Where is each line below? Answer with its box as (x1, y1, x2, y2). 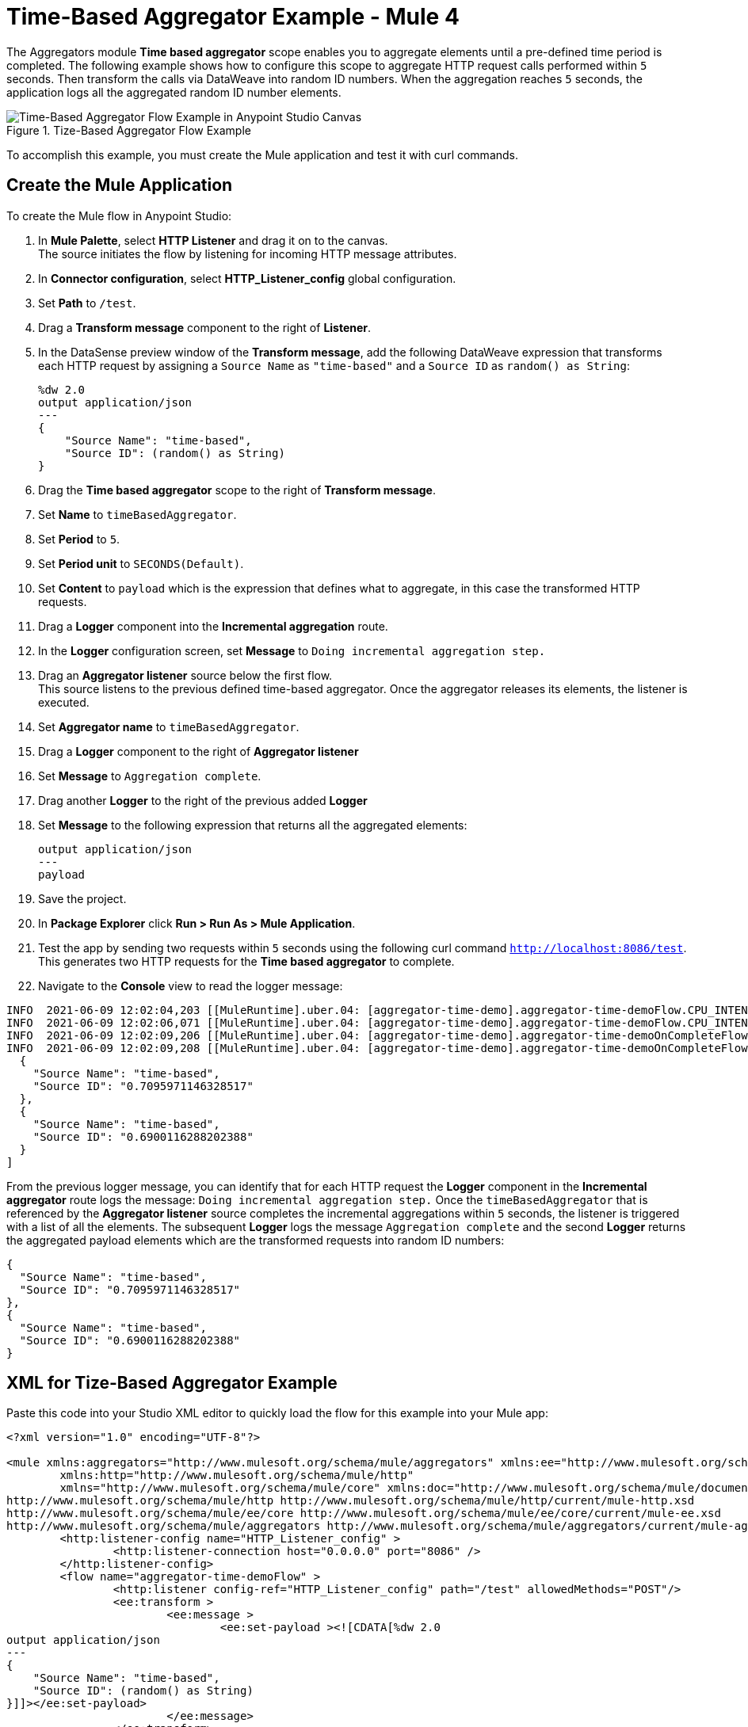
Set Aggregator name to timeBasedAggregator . (38, 719, 300, 734)
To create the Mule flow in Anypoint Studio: (6, 208, 232, 223)
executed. (38, 695, 90, 709)
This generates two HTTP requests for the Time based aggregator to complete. (38, 954, 455, 968)
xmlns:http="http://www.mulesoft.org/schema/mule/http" (59, 1469, 414, 1482)
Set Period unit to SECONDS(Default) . (38, 556, 244, 570)
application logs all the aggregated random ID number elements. (6, 85, 342, 99)
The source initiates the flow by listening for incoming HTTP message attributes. (38, 246, 457, 261)
